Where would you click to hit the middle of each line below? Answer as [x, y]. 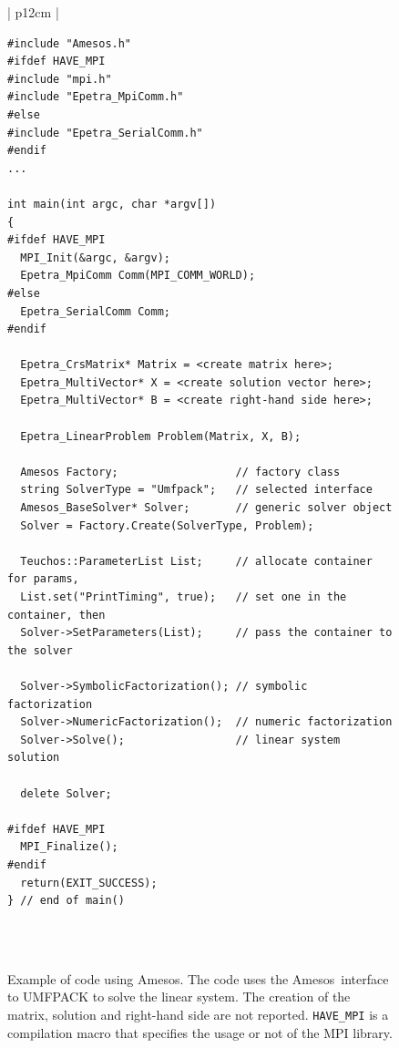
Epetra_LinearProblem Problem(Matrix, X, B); [161, 436]
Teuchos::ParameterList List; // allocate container [196, 561]
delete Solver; [66, 793]
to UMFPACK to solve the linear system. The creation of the [179, 997]
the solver [40, 650]
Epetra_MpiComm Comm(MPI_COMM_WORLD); [138, 276]
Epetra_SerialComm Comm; [95, 311]
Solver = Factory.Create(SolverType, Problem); [167, 525]
